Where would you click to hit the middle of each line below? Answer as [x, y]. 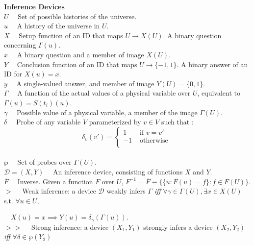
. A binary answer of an [212, 64]
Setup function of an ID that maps [71, 35]
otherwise [154, 140]
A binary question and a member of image [80, 54]
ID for [13, 74]
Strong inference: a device [70, 227]
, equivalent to [219, 93]
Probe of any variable [48, 122]
